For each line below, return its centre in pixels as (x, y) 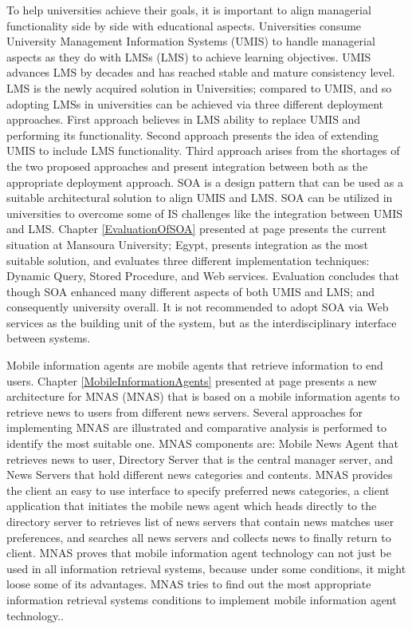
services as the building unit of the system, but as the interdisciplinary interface (202, 322)
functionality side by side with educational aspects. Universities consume (184, 25)
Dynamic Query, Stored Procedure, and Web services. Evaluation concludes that (203, 276)
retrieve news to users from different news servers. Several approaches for (184, 411)
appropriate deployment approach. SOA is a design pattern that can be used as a (205, 182)
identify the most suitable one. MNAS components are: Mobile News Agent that (202, 443)
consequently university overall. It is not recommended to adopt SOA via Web (198, 307)
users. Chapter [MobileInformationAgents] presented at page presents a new (192, 380)
